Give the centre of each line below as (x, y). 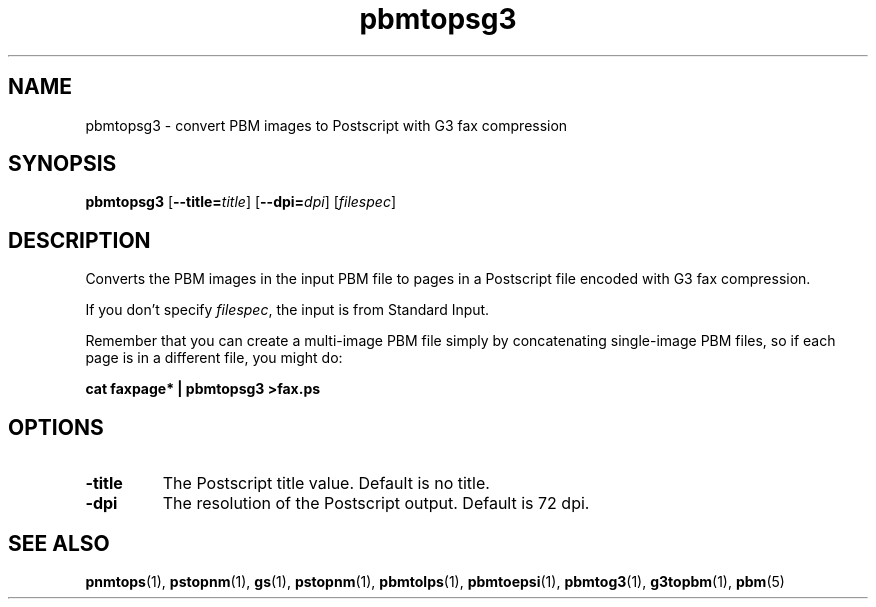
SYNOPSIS (62, 164)
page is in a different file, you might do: (214, 358)
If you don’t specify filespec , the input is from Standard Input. (287, 310)
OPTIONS (56, 427)
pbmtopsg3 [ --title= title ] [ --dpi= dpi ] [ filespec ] (241, 202)
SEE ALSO (59, 543)
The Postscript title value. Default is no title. (326, 483)
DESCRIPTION (79, 240)
